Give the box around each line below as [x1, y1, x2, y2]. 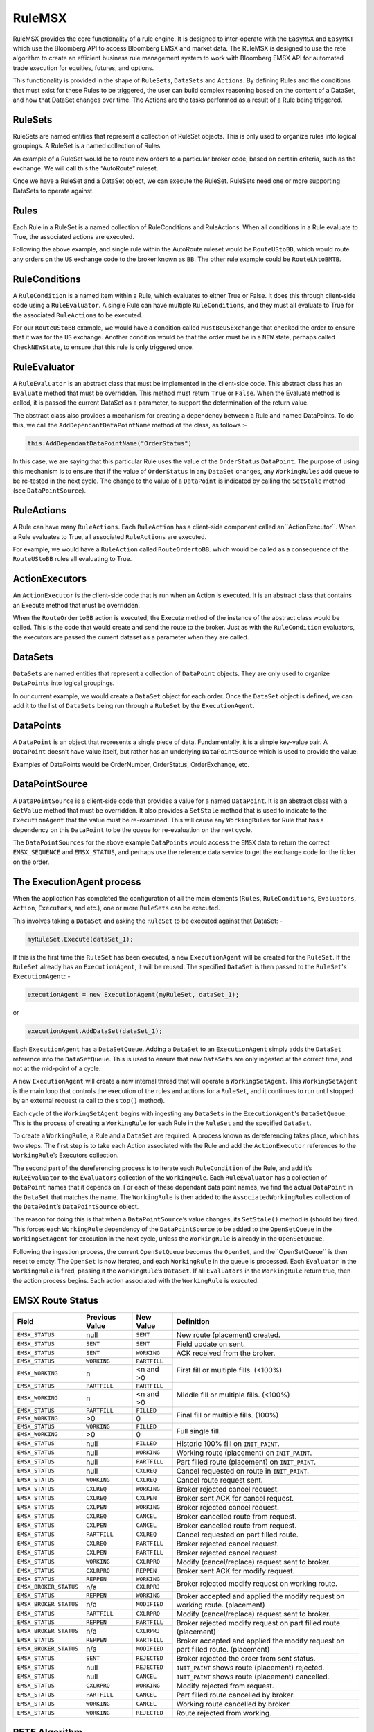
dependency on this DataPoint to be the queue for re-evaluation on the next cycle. [12, 825, 253, 834]
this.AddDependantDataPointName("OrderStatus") [27, 440, 192, 448]
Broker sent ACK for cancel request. [176, 1493, 294, 1503]
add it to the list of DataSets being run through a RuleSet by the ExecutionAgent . [12, 701, 256, 709]
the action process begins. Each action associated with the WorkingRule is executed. [12, 1276, 259, 1284]
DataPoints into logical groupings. [12, 679, 115, 687]
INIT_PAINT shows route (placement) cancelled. [176, 1672, 330, 1681]
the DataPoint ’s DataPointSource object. [12, 1203, 139, 1211]
